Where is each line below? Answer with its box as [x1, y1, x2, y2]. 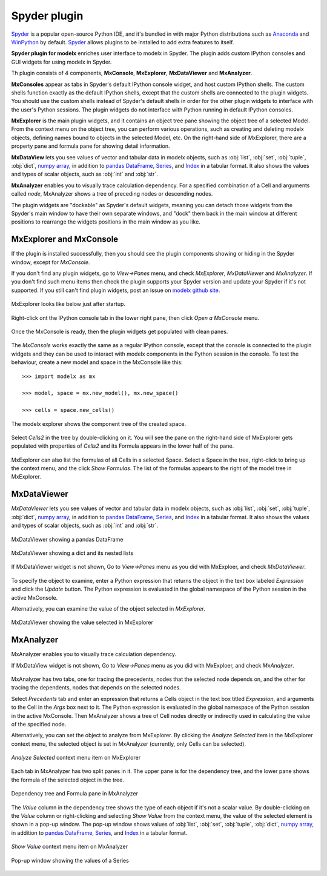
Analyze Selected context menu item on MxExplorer [11, 754, 141, 762]
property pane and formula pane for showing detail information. [11, 142, 170, 150]
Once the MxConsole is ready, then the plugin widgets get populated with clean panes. [11, 328, 228, 335]
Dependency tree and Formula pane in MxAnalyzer [11, 790, 139, 797]
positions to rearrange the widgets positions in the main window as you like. [11, 218, 201, 225]
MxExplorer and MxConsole [11, 234, 119, 245]
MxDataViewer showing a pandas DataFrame [11, 536, 124, 543]
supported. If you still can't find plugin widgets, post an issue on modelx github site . [11, 287, 220, 294]
